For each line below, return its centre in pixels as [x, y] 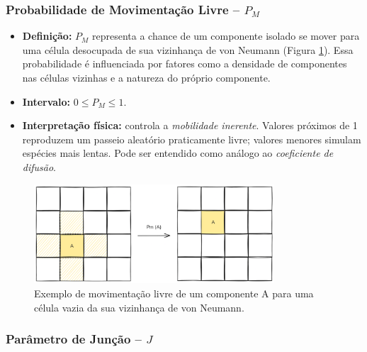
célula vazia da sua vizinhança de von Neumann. [139, 307]
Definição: [47, 36]
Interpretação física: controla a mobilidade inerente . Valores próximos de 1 [190, 125]
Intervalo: [46, 101]
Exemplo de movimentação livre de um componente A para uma [174, 293]
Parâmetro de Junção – [74, 339]
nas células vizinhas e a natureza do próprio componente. [146, 77]
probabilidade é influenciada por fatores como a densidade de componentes [185, 64]
